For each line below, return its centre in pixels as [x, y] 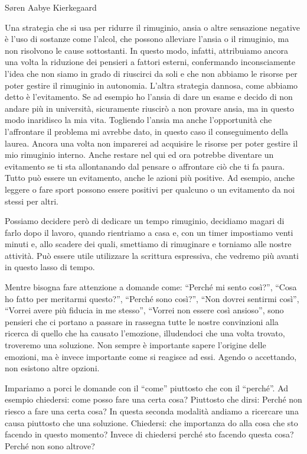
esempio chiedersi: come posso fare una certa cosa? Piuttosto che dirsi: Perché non [153, 399]
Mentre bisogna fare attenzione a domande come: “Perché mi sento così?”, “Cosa [151, 287]
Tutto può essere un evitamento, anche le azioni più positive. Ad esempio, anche [150, 178]
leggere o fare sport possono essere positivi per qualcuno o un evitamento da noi [150, 189]
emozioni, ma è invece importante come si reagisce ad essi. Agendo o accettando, [151, 356]
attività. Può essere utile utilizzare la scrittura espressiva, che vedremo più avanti [152, 255]
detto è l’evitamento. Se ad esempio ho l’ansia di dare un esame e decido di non [149, 97]
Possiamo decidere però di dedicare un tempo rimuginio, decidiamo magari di [145, 221]
